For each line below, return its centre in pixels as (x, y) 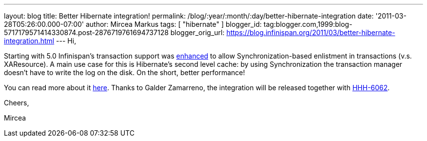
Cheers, (17, 103)
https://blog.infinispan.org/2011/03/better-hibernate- (311, 32)
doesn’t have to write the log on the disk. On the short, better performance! (125, 72)
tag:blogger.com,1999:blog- (308, 24)
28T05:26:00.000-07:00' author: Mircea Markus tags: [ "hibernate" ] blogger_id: (133, 24)
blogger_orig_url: (197, 32)
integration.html (29, 41)
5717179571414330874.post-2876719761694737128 (86, 32)
